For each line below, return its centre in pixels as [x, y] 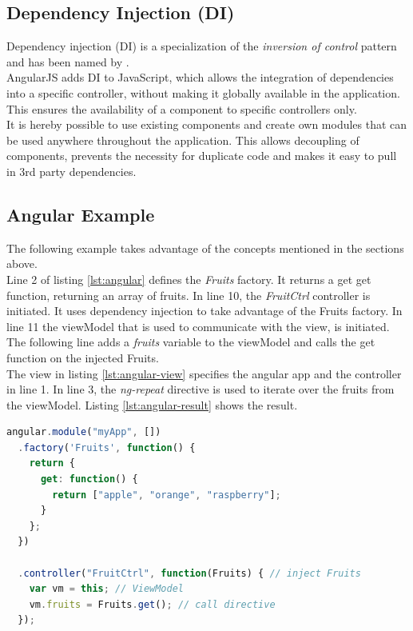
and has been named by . [68, 61]
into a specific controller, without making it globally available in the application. [203, 92]
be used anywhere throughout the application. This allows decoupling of [183, 140]
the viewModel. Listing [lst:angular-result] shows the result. [152, 404]
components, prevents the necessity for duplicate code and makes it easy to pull [202, 156]
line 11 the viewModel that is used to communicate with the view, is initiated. [198, 326]
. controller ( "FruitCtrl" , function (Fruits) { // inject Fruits [189, 573]
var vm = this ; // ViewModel [106, 589]
